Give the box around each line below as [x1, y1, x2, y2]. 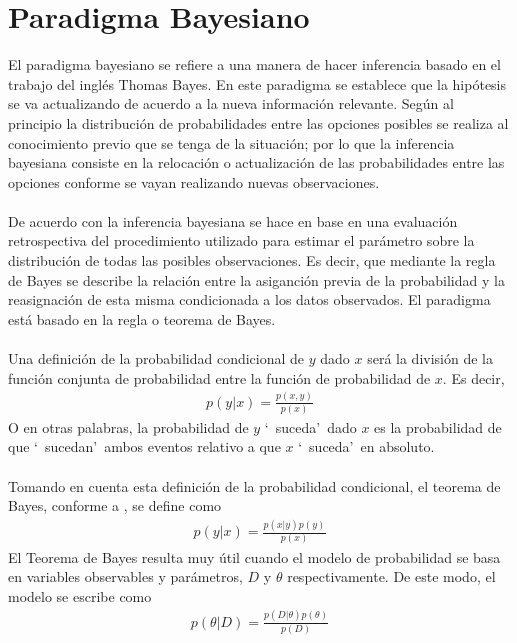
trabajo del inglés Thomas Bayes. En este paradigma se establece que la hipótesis [8, 73, 507, 94]
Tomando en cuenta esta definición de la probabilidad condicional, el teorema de [8, 475, 501, 496]
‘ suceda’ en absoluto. [298, 436, 435, 457]
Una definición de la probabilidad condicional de [8, 348, 305, 369]
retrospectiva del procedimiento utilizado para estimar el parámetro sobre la [8, 230, 475, 251]
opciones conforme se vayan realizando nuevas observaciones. [8, 171, 380, 192]
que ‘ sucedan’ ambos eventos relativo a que [8, 436, 281, 457]
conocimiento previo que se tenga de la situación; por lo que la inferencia [8, 132, 455, 153]
